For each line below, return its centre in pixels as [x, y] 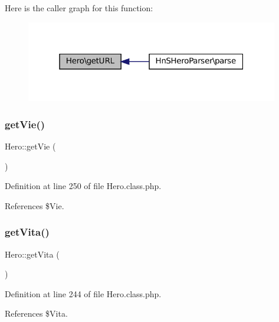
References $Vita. [36, 313]
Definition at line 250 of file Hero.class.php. [83, 186]
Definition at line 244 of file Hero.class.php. [83, 293]
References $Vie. [35, 205]
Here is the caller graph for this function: [79, 8]
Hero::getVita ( [32, 254]
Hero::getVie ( [30, 146]
